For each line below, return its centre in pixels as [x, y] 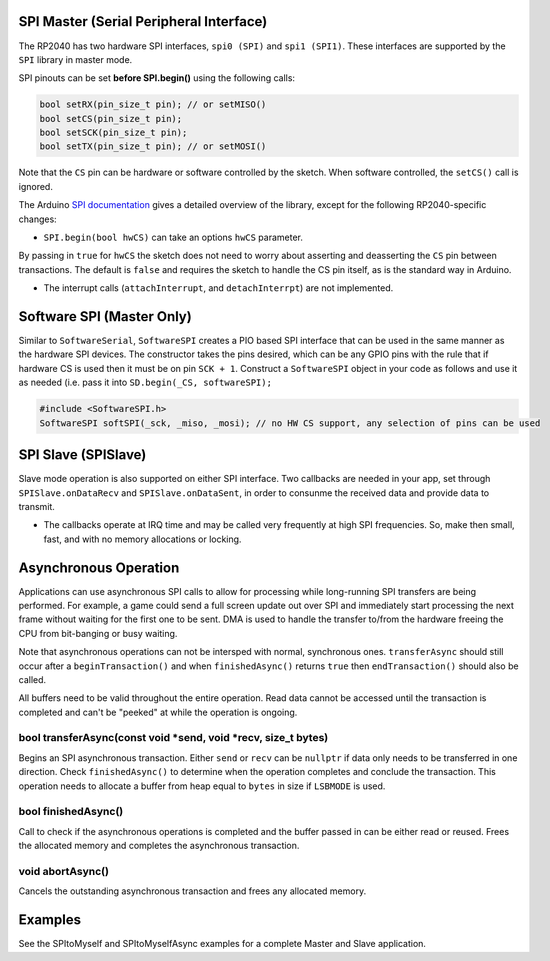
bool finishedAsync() [71, 812]
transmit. [36, 506]
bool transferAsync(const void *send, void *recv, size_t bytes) [173, 738]
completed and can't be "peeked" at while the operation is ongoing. [158, 712]
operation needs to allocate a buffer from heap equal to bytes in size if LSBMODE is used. [202, 786]
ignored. [36, 186]
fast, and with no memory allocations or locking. [142, 539]
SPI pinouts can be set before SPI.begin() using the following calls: [156, 78]
